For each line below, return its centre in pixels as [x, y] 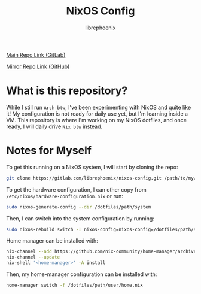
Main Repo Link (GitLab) [36, 54]
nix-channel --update [33, 257]
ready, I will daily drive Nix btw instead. [54, 126]
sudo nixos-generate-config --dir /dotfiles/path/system [79, 207]
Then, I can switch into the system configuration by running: [80, 218]
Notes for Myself [49, 151]
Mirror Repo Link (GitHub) [38, 66]
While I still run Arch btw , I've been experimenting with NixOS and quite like [99, 107]
